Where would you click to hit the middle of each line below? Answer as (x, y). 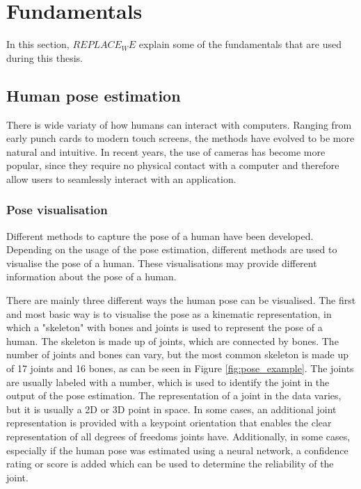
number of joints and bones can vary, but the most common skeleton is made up (178, 354)
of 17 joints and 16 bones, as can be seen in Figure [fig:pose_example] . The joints (180, 368)
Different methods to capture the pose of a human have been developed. (160, 235)
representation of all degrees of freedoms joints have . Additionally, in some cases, (178, 436)
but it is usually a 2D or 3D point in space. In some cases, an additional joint (171, 409)
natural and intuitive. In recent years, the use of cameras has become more (166, 151)
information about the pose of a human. (91, 276)
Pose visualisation (57, 210)
